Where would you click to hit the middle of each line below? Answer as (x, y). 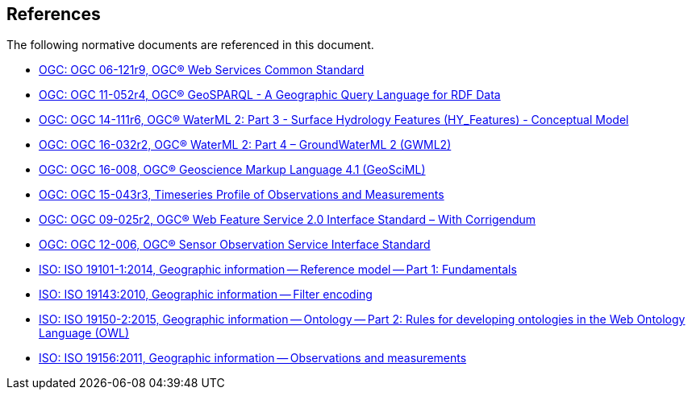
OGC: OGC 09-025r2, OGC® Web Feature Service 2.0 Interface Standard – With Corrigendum (288, 220)
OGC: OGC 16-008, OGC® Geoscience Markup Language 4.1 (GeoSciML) (232, 170)
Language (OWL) (84, 333)
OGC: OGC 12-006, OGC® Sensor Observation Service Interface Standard (235, 245)
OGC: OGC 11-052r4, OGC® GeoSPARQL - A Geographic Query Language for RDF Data (270, 95)
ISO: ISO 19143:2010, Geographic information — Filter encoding (206, 295)
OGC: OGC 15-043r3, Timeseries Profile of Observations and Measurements (242, 195)
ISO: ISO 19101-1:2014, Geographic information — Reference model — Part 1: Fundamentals (278, 270)
